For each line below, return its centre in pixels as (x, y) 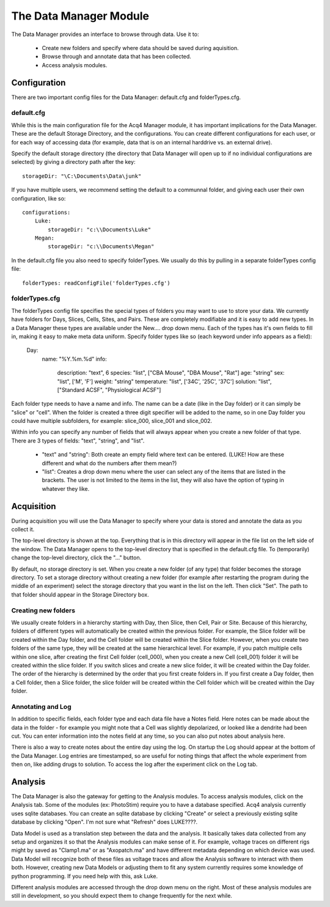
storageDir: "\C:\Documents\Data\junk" (82, 176)
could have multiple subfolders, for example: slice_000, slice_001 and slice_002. (112, 421)
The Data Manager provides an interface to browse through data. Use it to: (105, 34)
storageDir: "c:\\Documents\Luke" (100, 230)
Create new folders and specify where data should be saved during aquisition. (140, 48)
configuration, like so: (38, 198)
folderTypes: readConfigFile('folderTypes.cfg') (96, 283)
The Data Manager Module (80, 16)
